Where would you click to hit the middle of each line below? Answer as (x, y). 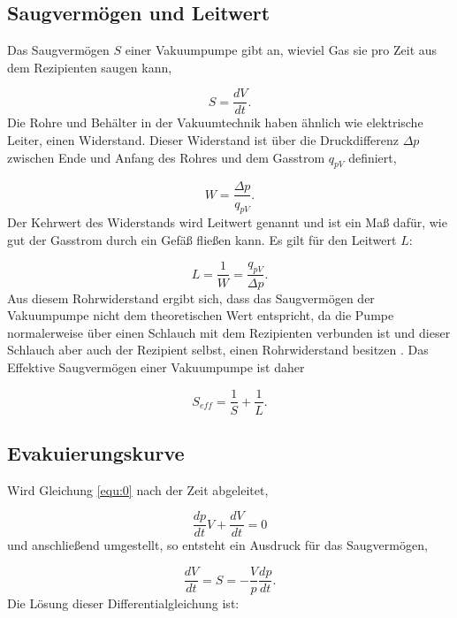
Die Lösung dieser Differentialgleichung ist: (123, 603)
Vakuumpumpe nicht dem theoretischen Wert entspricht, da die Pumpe (201, 315)
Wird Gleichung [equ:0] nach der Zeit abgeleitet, (138, 489)
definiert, (373, 157)
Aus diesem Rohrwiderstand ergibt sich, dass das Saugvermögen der (191, 298)
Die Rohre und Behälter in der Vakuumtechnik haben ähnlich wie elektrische (215, 122)
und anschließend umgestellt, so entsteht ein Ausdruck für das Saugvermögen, (217, 545)
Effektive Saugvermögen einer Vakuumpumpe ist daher (156, 366)
